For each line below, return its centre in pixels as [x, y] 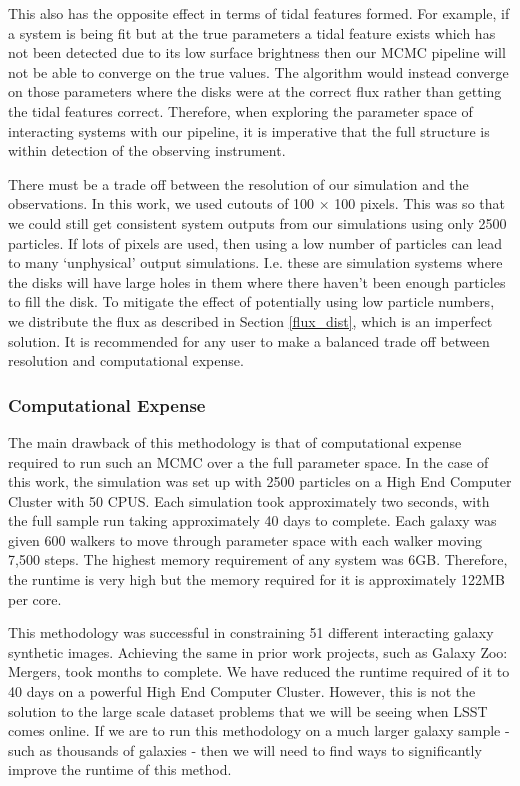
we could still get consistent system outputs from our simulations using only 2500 [257, 222]
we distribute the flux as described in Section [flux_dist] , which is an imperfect [250, 320]
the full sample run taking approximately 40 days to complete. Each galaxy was [252, 520]
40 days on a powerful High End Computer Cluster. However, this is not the [242, 691]
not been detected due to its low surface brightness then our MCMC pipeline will [257, 52]
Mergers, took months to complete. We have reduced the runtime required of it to [259, 671]
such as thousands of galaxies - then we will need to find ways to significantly [245, 749]
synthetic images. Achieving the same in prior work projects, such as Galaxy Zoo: [258, 651]
